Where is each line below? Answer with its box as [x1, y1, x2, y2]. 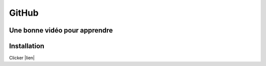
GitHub [9, 7, 39, 18]
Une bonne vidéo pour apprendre [9, 26, 113, 34]
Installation [9, 42, 44, 50]
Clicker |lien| [9, 55, 35, 61]
